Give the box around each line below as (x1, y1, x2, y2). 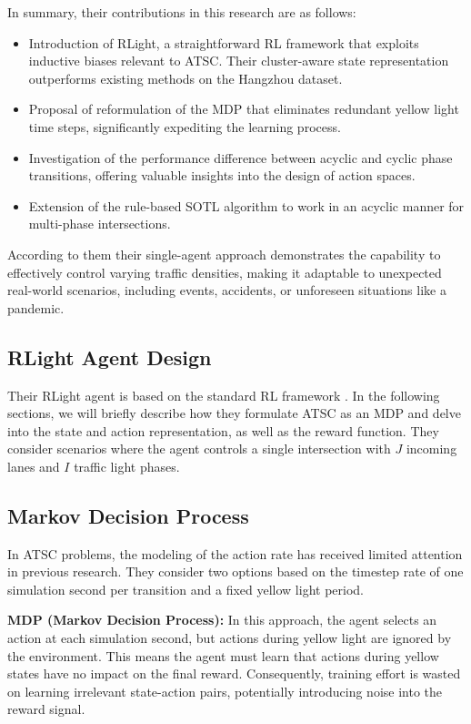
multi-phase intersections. (28, 214, 171, 233)
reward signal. (7, 699, 85, 719)
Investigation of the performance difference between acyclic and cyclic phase (28, 148, 453, 167)
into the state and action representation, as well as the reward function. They (7, 421, 439, 440)
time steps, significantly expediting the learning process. (28, 117, 341, 136)
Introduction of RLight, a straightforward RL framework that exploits (28, 33, 419, 52)
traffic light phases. (74, 456, 180, 475)
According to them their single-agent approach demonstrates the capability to (7, 244, 441, 263)
